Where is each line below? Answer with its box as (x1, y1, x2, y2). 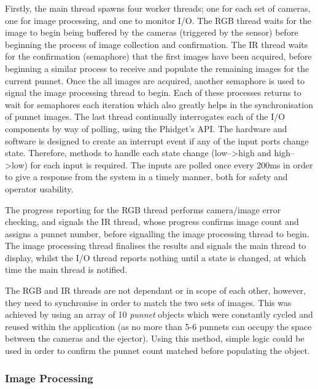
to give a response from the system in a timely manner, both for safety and (5, 170, 288, 183)
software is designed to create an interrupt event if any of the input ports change (5, 134, 309, 147)
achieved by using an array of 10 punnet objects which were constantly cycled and (5, 308, 313, 321)
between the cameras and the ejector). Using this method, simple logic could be (5, 332, 304, 345)
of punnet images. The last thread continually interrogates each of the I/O (5, 110, 285, 123)
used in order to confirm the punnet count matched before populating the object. (5, 344, 310, 357)
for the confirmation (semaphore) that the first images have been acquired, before (5, 50, 312, 63)
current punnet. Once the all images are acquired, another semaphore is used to (5, 74, 305, 87)
